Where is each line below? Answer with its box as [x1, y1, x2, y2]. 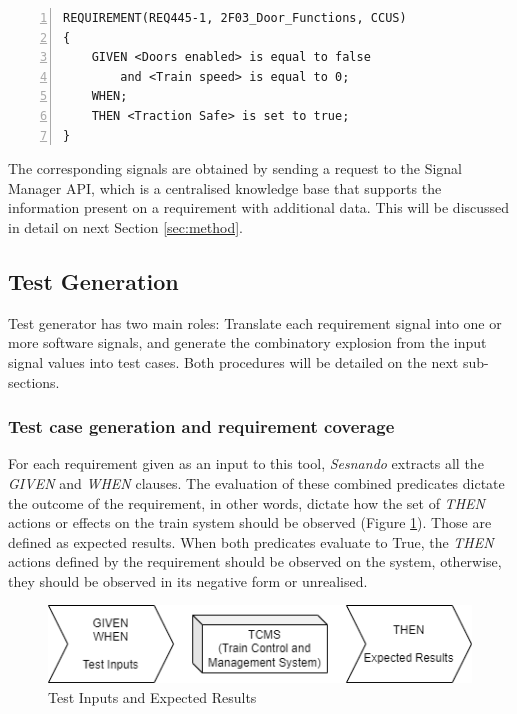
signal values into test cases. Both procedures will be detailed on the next [8, 351, 459, 372]
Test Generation [8, 265, 179, 296]
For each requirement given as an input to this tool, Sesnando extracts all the [8, 453, 484, 474]
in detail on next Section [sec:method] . [8, 216, 244, 237]
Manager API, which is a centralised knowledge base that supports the [8, 177, 442, 198]
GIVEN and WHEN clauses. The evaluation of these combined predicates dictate [8, 472, 505, 493]
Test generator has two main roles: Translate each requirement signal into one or [8, 312, 502, 333]
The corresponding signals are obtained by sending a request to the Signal [8, 158, 463, 179]
